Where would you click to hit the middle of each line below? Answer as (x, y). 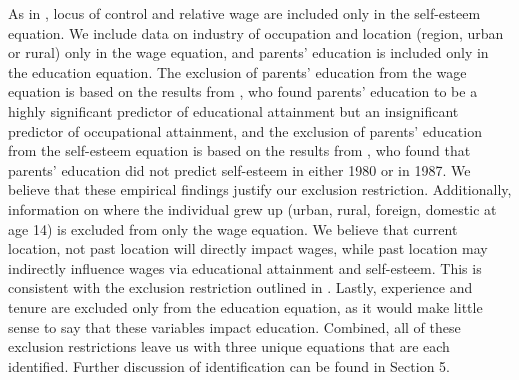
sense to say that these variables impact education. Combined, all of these (234, 326)
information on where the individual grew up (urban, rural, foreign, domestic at (252, 208)
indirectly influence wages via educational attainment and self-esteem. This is (245, 267)
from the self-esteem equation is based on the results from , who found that (239, 150)
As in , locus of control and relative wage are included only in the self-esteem (244, 13)
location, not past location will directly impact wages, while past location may (248, 248)
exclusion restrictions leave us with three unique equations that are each (229, 346)
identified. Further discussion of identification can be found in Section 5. (229, 365)
